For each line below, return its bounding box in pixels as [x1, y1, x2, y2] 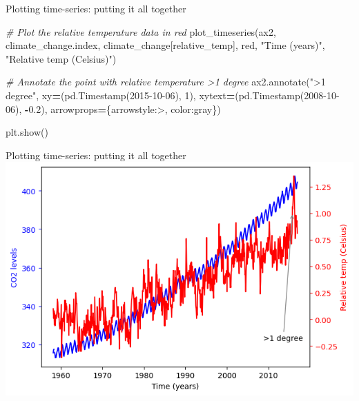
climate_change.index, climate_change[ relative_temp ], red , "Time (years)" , [6, 38, 325, 52]
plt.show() [6, 125, 48, 139]
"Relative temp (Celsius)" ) [6, 51, 117, 65]
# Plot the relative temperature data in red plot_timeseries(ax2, [6, 24, 276, 39]
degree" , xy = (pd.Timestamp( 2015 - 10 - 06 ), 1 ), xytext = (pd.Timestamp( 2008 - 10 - [6, 88, 340, 102]
